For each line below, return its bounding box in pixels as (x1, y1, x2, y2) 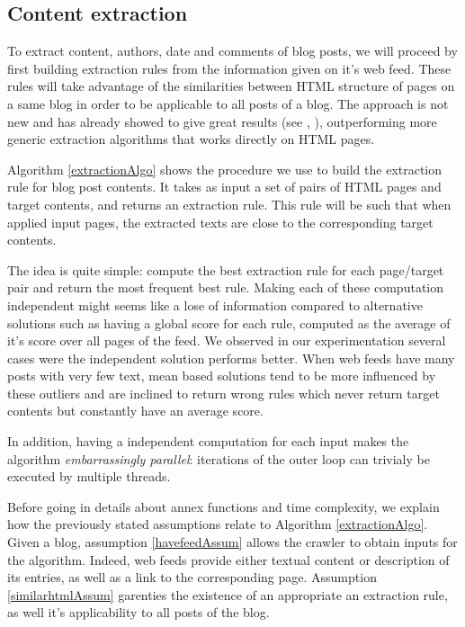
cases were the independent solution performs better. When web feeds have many (7, 348, 455, 367)
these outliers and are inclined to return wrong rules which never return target (7, 383, 440, 402)
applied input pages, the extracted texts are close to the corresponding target (7, 212, 434, 231)
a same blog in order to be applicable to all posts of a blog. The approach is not (7, 94, 449, 112)
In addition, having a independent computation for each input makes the (7, 432, 409, 451)
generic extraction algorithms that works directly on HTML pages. (7, 130, 375, 148)
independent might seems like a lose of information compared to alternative (7, 295, 423, 314)
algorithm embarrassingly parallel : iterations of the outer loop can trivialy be (7, 449, 430, 468)
